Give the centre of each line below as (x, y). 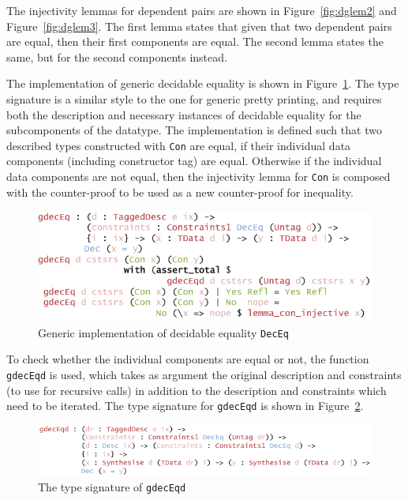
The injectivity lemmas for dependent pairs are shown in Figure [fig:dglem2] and (202, 10)
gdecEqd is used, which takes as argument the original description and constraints (204, 374)
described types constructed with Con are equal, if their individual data (179, 145)
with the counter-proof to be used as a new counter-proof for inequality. (180, 192)
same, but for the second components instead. (117, 56)
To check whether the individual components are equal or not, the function (188, 359)
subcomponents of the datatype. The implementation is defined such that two (194, 130)
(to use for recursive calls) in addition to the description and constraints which (197, 390)
